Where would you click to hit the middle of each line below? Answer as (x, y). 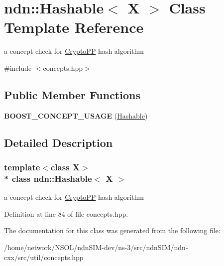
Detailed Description (58, 142)
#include (18, 67)
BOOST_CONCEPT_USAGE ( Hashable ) (76, 115)
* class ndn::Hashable (48, 178)
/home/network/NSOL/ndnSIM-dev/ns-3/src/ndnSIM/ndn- (96, 247)
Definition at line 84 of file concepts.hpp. (66, 213)
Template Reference (74, 27)
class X (65, 167)
